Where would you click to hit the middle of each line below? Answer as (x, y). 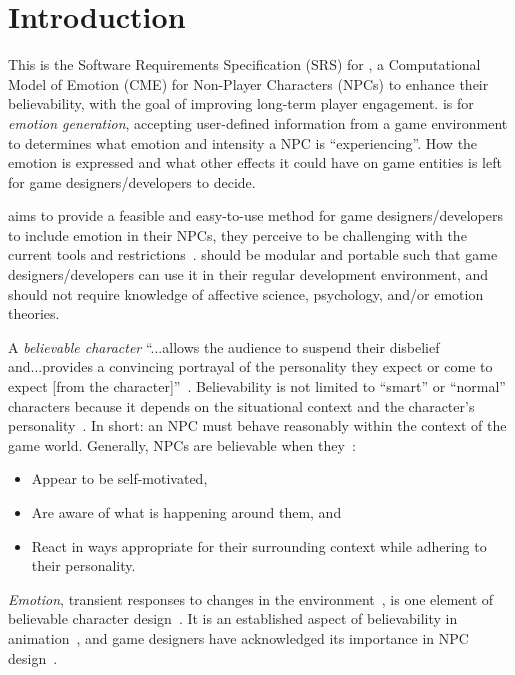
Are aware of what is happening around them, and (186, 512)
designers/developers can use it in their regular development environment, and (248, 274)
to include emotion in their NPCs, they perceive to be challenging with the (237, 234)
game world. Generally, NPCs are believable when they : (182, 444)
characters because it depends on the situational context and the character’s (241, 405)
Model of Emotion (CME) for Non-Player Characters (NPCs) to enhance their (248, 83)
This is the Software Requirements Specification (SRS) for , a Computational (244, 64)
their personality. (83, 565)
